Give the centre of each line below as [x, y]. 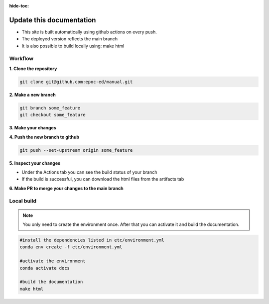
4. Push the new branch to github [44, 137]
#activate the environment [53, 261]
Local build [23, 201]
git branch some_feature [50, 108]
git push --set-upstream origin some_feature [76, 150]
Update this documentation [53, 20]
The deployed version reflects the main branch [70, 39]
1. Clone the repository [33, 68]
